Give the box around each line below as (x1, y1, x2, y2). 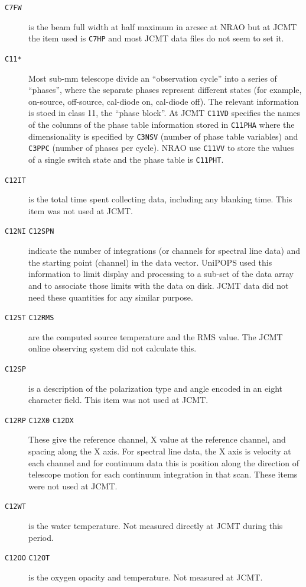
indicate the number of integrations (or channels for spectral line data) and (28, 244, 301, 257)
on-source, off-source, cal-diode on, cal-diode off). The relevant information (28, 95, 299, 107)
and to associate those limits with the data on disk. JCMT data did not (28, 279, 289, 291)
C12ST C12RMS (5, 314, 54, 322)
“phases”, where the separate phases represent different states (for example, (28, 83, 302, 96)
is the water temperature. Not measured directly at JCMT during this (28, 520, 283, 532)
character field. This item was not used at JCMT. (28, 394, 209, 406)
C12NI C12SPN (5, 227, 54, 236)
